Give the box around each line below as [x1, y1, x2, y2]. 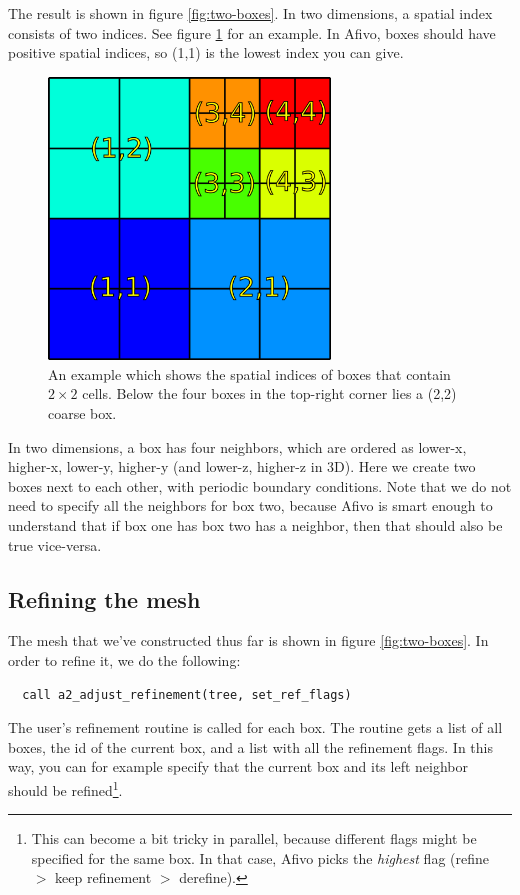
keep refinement [55, 867, 152, 888]
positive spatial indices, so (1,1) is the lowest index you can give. [8, 42, 404, 63]
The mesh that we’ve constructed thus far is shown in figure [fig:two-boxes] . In [8, 630, 489, 651]
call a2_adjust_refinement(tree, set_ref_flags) [22, 687, 352, 702]
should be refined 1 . [8, 776, 123, 800]
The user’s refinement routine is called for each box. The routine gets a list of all [8, 717, 503, 738]
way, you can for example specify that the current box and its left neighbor [8, 756, 468, 777]
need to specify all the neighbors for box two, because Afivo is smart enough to [8, 495, 493, 516]
